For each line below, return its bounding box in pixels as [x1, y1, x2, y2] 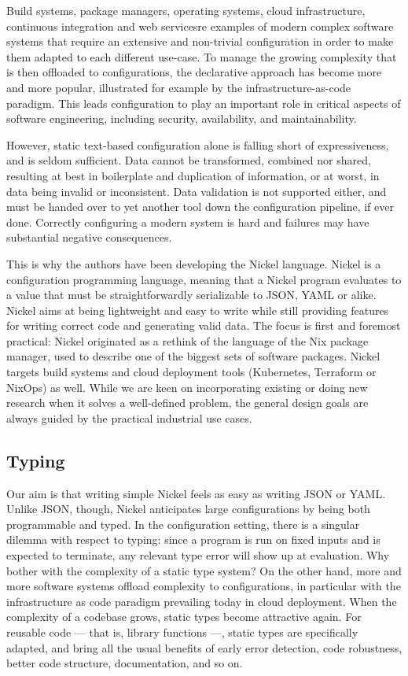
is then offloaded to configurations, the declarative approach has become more [6, 64, 382, 80]
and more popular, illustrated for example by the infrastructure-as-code [6, 79, 351, 95]
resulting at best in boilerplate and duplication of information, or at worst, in [6, 167, 380, 183]
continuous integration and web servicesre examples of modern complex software [6, 17, 394, 34]
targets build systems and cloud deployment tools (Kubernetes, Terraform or [6, 364, 377, 380]
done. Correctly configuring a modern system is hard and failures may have [6, 213, 369, 230]
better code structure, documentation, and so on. [6, 655, 243, 671]
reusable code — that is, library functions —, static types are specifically [6, 623, 358, 640]
